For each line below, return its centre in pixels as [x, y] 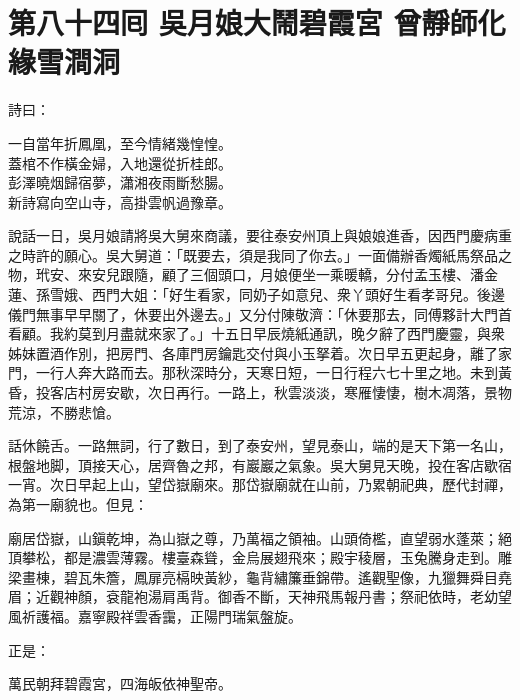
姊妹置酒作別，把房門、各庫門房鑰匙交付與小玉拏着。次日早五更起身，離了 [253, 352]
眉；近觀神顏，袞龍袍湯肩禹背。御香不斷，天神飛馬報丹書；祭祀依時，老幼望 [260, 596]
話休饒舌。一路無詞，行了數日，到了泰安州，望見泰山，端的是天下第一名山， [260, 445]
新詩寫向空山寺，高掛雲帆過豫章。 [120, 201]
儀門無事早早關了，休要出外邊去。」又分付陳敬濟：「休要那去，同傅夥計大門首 [260, 313]
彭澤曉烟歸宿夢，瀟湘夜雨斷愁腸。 [120, 182]
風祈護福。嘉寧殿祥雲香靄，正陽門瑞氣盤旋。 [155, 615]
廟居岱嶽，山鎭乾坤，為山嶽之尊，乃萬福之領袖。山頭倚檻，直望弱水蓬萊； [253, 537]
